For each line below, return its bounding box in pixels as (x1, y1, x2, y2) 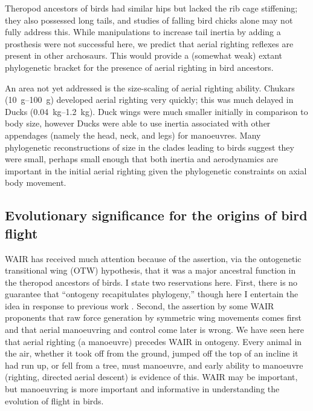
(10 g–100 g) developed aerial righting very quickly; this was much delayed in (5, 93, 294, 106)
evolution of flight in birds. (5, 394, 104, 407)
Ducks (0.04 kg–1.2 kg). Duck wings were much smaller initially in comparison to (5, 105, 308, 117)
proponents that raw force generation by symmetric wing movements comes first (5, 311, 302, 324)
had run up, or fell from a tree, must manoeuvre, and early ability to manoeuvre (5, 358, 303, 371)
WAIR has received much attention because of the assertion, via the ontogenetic (5, 252, 302, 265)
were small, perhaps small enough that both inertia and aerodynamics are (5, 153, 279, 165)
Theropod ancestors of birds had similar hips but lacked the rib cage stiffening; (5, 2, 298, 14)
